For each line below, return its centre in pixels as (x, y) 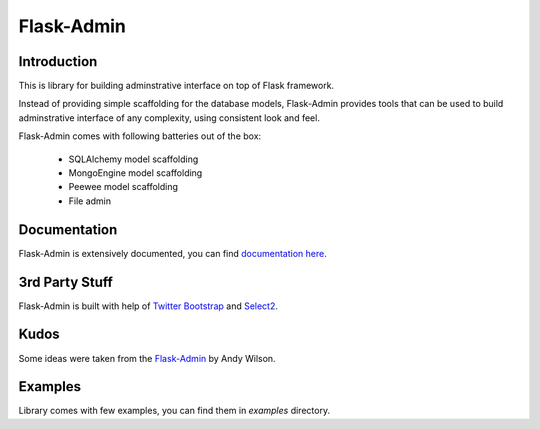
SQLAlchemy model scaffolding (133, 159)
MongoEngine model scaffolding (135, 173)
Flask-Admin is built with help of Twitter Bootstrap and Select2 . (148, 306)
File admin (90, 201)
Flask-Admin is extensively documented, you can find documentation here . (172, 253)
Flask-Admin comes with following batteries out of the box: (140, 136)
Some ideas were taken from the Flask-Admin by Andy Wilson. (147, 358)
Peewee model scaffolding (123, 187)
